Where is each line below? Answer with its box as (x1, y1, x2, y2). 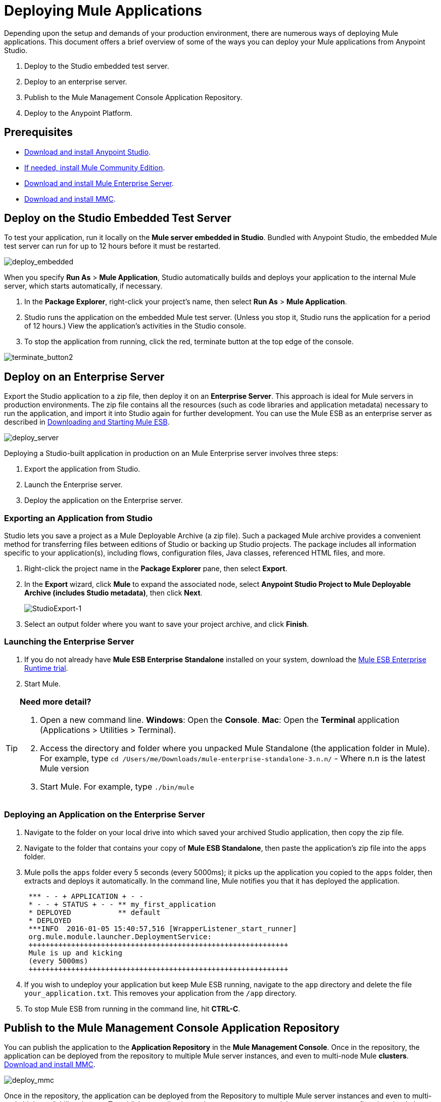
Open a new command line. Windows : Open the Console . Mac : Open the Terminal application (40, 714, 400, 725)
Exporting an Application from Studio (4, 513, 153, 523)
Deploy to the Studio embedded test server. (24, 61, 169, 70)
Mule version (40, 763, 89, 773)
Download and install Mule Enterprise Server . (24, 178, 174, 188)
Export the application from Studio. (24, 465, 140, 474)
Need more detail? (20, 696, 91, 707)
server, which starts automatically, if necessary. (4, 282, 163, 291)
